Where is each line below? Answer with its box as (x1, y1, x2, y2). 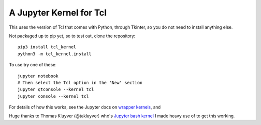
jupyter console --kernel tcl (17, 94, 89, 99)
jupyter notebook (17, 73, 58, 78)
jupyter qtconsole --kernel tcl (17, 87, 94, 92)
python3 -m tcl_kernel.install (17, 51, 92, 57)
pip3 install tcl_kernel (17, 44, 76, 50)
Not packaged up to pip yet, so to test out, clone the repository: (9, 33, 135, 39)
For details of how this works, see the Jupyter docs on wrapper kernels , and (9, 104, 161, 110)
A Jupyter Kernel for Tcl (9, 7, 107, 18)
